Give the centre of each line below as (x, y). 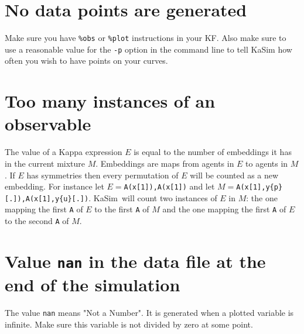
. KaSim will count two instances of (153, 197)
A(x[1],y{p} (259, 187)
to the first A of (122, 209)
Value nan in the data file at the (135, 261)
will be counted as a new (234, 175)
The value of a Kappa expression (64, 152)
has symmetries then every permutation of (103, 175)
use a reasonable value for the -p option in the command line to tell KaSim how (148, 49)
